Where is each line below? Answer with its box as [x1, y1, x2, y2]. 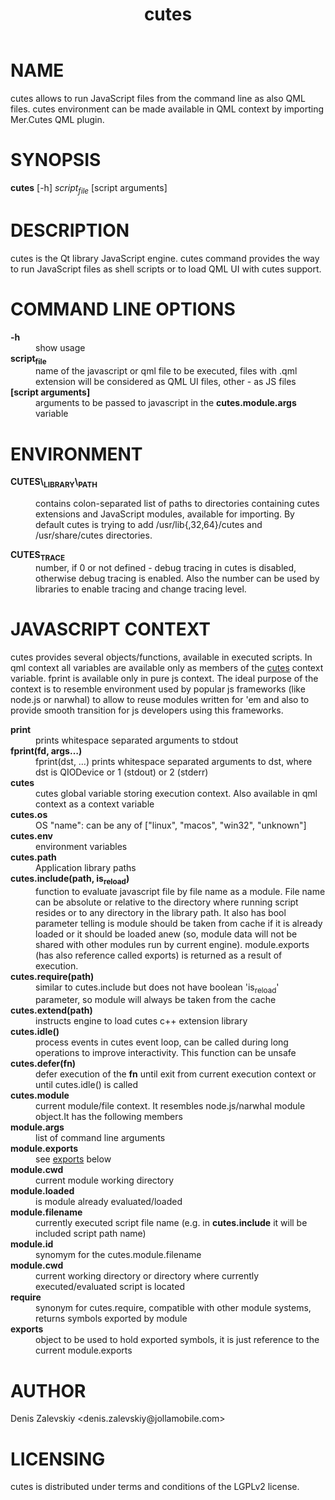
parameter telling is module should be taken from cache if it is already [35, 917, 323, 929]
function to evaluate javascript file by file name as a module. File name [35, 885, 326, 897]
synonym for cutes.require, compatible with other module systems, [35, 1302, 312, 1314]
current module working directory [35, 1174, 175, 1187]
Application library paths [35, 861, 137, 873]
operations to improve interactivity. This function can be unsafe [35, 1047, 297, 1059]
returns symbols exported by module [35, 1313, 188, 1325]
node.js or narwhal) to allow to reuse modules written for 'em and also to [10, 693, 310, 705]
